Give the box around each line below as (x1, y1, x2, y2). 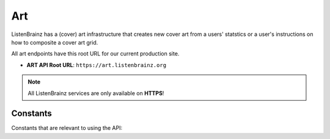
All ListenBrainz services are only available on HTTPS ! (28, 89, 164, 97)
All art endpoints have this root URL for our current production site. (11, 50, 180, 57)
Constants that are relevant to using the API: (11, 124, 122, 132)
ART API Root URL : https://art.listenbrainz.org (26, 61, 167, 68)
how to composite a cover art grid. (11, 38, 98, 46)
